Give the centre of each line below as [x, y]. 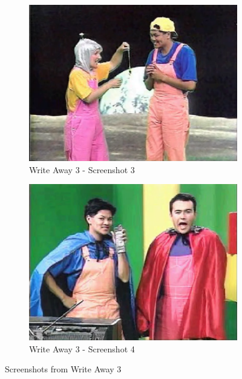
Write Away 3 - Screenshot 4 [82, 348]
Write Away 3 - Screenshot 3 [82, 169]
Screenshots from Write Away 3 [63, 369]
